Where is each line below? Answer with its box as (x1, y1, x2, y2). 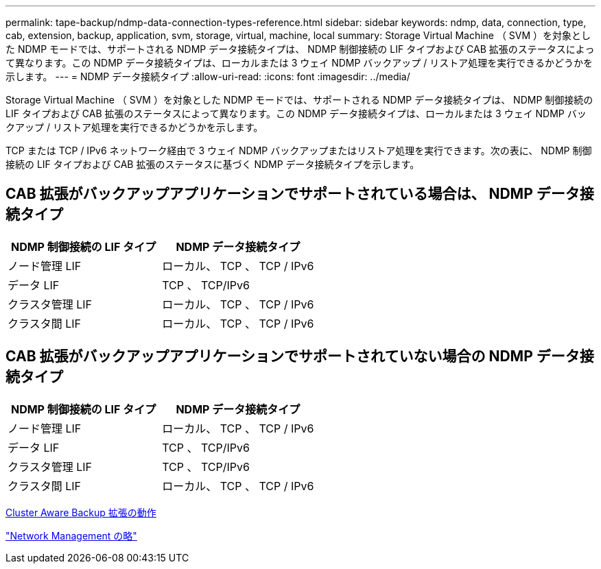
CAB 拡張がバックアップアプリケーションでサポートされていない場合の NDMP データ (5, 348, 580, 365)
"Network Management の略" (5, 529, 137, 542)
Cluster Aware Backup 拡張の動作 (5, 506, 156, 518)
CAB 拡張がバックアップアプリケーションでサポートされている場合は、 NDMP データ (5, 185, 580, 203)
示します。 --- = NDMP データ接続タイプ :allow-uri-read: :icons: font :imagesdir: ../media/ (5, 71, 410, 82)
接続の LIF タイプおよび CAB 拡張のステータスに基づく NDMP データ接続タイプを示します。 (5, 158, 420, 170)
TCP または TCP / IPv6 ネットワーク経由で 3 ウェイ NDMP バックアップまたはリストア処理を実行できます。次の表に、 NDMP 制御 (5, 145, 592, 156)
